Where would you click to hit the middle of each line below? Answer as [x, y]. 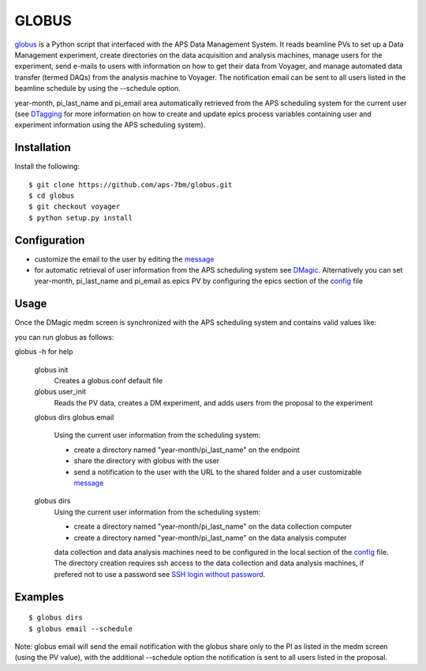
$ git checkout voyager [75, 207]
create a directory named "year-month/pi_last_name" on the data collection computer [213, 526]
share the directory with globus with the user [147, 461]
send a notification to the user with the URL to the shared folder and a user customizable [218, 472]
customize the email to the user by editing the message [124, 259]
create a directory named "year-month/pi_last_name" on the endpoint [187, 450]
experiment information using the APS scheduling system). [110, 125]
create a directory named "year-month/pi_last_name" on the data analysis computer [210, 537]
